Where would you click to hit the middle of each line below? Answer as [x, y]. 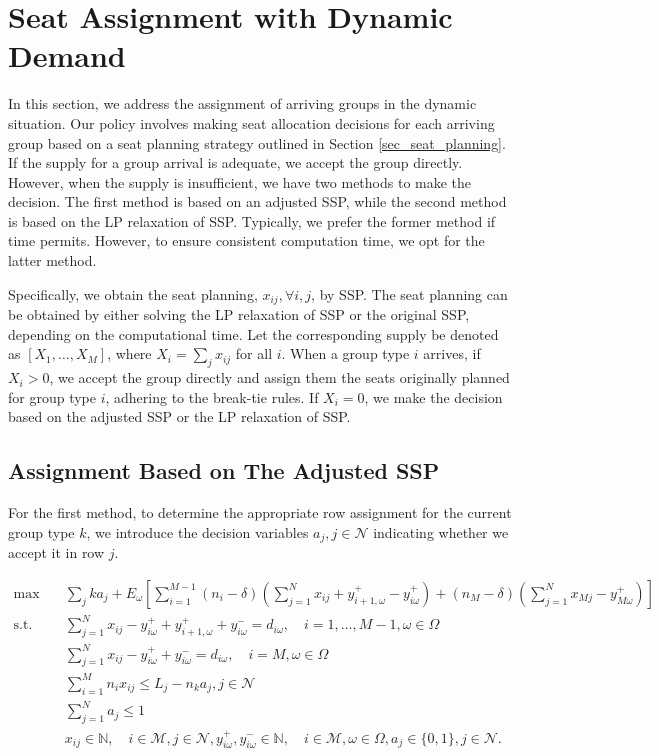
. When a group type [345, 353]
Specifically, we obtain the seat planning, [133, 293]
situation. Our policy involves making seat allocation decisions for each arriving [251, 122]
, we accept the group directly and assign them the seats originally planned [279, 377]
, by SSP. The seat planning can [409, 293]
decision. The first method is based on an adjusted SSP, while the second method [257, 201]
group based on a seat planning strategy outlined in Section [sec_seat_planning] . [257, 142]
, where [129, 353]
